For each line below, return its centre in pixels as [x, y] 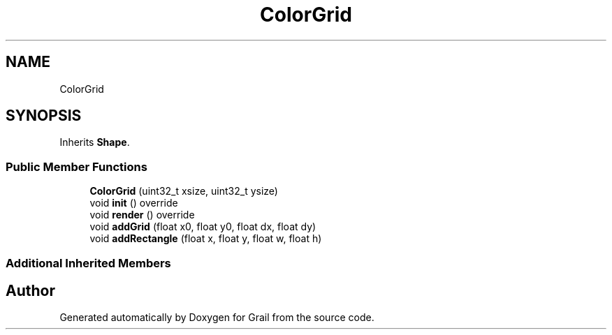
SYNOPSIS [44, 116]
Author [30, 290]
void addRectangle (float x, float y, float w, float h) [206, 239]
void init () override [134, 203]
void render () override [142, 215]
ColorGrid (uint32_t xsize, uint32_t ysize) [184, 191]
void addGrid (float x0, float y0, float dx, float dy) [203, 227]
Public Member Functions [76, 166]
